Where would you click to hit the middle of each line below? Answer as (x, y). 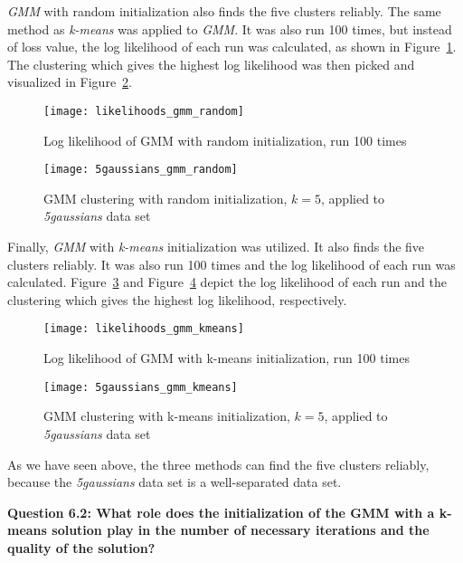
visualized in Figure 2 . (70, 82)
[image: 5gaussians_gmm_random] (141, 170)
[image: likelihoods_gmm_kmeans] (144, 329)
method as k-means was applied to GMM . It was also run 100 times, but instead (230, 29)
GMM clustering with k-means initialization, (167, 416)
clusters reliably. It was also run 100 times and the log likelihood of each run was (231, 264)
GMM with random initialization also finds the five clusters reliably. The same (224, 11)
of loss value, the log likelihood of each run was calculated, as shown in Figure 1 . (232, 47)
